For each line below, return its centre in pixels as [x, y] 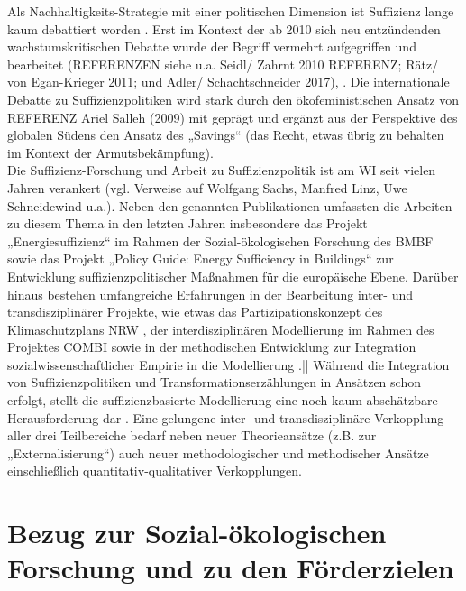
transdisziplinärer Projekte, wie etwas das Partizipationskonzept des [195, 312]
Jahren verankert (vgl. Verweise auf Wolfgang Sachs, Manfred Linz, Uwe [207, 187]
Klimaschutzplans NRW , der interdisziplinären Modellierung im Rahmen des [221, 329]
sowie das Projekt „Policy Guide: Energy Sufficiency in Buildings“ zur [201, 259]
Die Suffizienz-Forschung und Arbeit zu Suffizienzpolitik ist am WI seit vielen [222, 170]
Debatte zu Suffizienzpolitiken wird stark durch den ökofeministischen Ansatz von [233, 99]
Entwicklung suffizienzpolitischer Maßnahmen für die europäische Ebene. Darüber [233, 276]
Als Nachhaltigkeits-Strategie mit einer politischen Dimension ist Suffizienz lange [231, 11]
